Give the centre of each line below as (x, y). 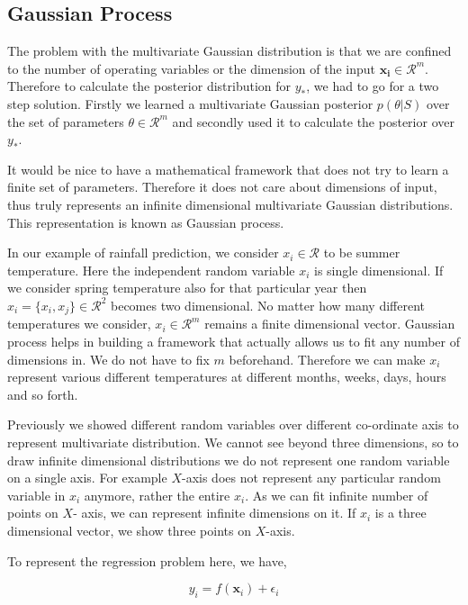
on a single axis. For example (87, 478)
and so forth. (43, 394)
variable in (36, 495)
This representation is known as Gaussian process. (146, 222)
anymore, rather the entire (157, 495)
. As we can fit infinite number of (337, 495)
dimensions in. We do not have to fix (108, 359)
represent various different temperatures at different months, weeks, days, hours (227, 377)
